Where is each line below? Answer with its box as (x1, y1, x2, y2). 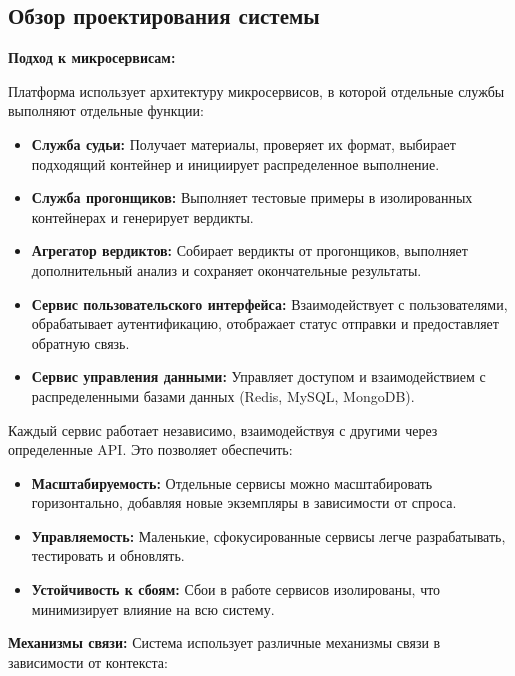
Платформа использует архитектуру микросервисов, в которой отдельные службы (8, 80, 505, 101)
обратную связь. (31, 332, 130, 353)
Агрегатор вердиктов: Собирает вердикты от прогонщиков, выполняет (31, 240, 468, 261)
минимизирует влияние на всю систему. (31, 598, 275, 619)
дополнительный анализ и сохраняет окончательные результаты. (31, 259, 422, 280)
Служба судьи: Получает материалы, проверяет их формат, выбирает (31, 133, 456, 154)
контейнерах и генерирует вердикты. (31, 206, 254, 227)
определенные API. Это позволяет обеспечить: (8, 439, 293, 460)
